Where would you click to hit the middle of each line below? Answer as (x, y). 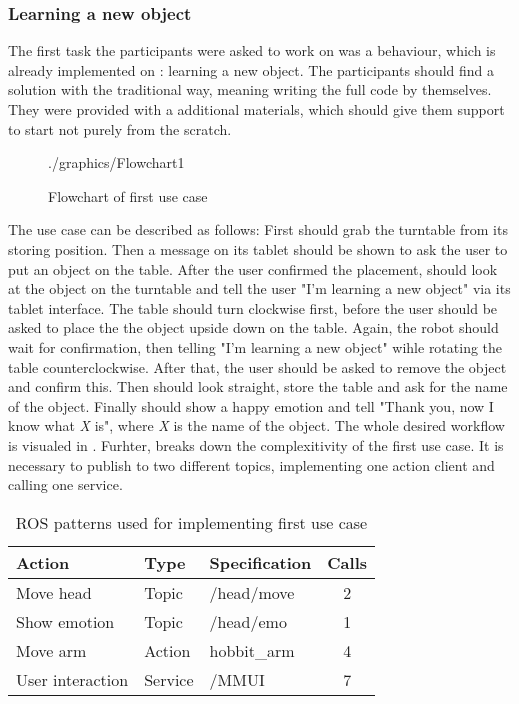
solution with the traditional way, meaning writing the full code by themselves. (250, 89)
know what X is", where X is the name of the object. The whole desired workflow (256, 425)
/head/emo (248, 621)
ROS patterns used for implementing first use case (191, 522)
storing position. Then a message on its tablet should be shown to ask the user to (258, 248)
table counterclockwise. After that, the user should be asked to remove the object (257, 366)
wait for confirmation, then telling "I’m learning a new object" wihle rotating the (255, 346)
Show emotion (65, 621)
